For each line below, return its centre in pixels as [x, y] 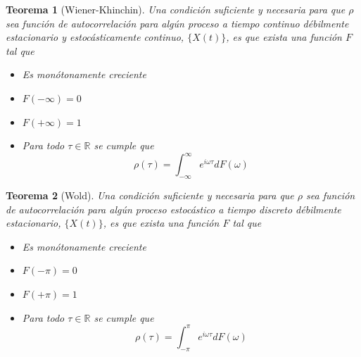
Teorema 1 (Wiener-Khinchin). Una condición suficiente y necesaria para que [176, 9]
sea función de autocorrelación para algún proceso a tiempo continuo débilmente [177, 23]
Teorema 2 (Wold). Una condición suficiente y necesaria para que [150, 195]
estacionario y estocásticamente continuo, [95, 37]
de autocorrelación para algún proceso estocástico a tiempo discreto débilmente [173, 209]
